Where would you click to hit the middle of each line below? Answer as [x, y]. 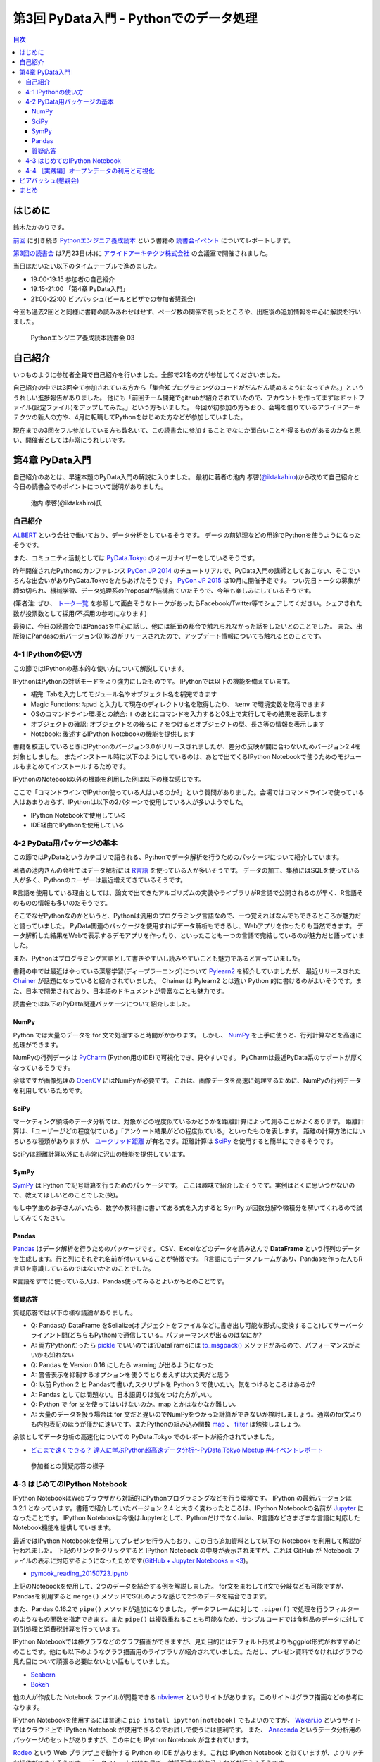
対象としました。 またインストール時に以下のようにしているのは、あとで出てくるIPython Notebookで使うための [175, 756]
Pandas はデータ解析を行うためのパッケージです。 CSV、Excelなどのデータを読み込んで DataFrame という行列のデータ [186, 1249]
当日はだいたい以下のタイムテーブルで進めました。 [87, 266]
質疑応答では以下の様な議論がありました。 [75, 1312]
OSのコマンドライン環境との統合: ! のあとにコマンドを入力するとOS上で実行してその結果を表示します [179, 714]
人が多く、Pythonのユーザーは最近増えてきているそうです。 [100, 880]
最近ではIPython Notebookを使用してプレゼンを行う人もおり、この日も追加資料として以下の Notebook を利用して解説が [187, 1541]
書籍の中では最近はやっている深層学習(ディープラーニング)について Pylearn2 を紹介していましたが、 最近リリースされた [187, 971]
